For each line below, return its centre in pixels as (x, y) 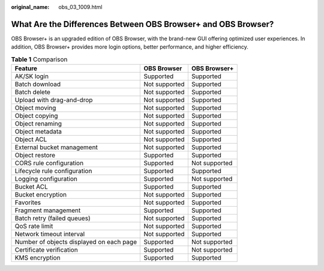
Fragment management (48, 210)
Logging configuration (46, 179)
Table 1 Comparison (39, 59)
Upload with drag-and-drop (54, 100)
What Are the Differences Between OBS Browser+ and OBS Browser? (142, 24)
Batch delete (33, 92)
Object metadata (38, 132)
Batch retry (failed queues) (52, 218)
